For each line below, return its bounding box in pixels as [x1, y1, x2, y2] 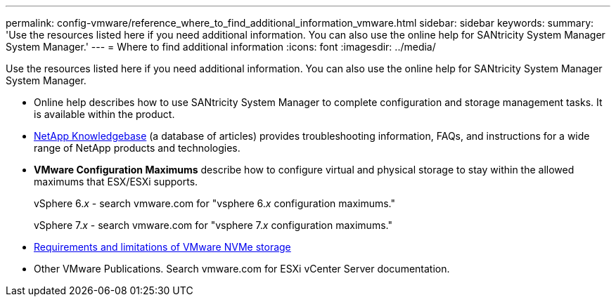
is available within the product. [34, 108, 175, 120]
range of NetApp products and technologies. [34, 142, 240, 154]
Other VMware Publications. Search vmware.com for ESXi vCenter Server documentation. [34, 263, 450, 275]
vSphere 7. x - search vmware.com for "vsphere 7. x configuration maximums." [34, 219, 392, 231]
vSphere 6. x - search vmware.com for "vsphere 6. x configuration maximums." [34, 197, 396, 209]
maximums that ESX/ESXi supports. [34, 176, 198, 188]
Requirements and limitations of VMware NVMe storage [34, 241, 291, 253]
